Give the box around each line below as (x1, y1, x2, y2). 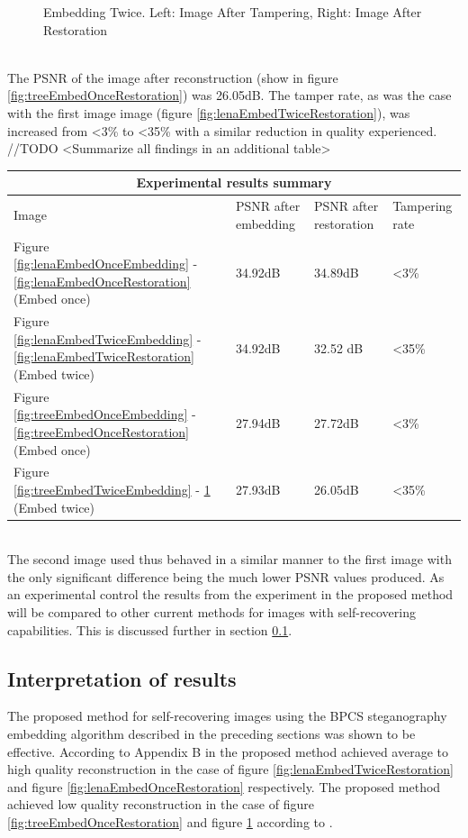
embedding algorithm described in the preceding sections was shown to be (7, 724, 416, 743)
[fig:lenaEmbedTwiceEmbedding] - (13, 329, 202, 348)
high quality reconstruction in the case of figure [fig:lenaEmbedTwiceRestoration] (7, 760, 454, 779)
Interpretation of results (7, 664, 237, 692)
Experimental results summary (136, 173, 332, 192)
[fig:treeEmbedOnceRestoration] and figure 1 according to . (7, 813, 333, 832)
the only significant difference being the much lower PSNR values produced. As (7, 567, 445, 586)
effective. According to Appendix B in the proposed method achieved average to (7, 742, 448, 761)
